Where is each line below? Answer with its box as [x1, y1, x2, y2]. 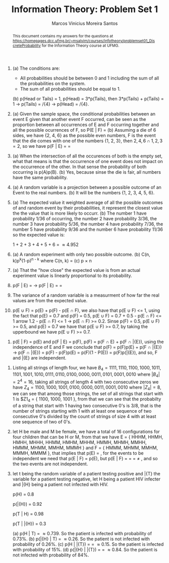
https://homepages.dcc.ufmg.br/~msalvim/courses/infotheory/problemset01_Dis [12, 38, 155, 44]
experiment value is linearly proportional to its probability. [12, 272, 132, 279]
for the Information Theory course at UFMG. [41, 43, 120, 48]
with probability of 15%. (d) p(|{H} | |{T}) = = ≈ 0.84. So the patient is [12, 547, 158, 553]
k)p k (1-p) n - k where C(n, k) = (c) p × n [12, 257, 92, 264]
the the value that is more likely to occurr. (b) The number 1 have [12, 210, 147, 216]
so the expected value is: [12, 231, 65, 237]
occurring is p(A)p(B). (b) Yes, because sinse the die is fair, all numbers [12, 169, 161, 175]
